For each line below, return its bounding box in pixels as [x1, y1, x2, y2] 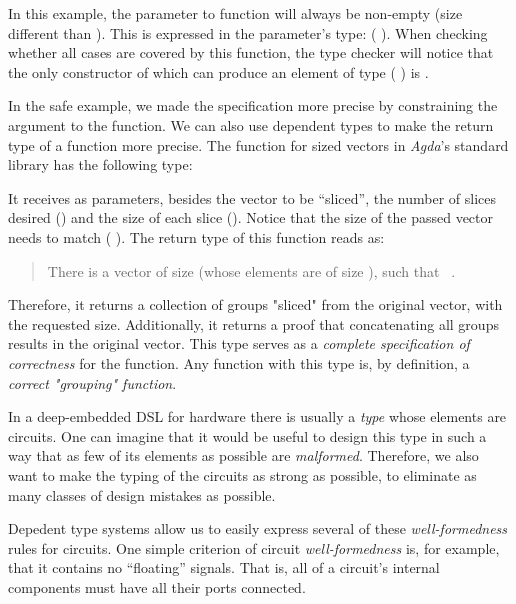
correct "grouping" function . [8, 372, 177, 393]
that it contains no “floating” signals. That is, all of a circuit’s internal [8, 557, 440, 578]
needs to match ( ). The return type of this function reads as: [8, 226, 385, 247]
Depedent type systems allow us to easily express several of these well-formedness [8, 518, 508, 539]
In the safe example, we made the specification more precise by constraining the [8, 95, 498, 116]
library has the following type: [8, 154, 193, 175]
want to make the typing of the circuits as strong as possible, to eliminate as [8, 464, 477, 485]
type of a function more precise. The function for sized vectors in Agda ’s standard [8, 134, 509, 155]
